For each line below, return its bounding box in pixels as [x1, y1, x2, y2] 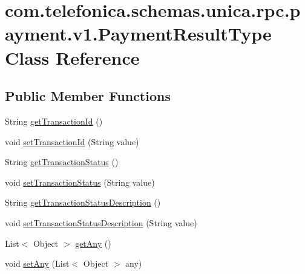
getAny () [75, 236, 111, 249]
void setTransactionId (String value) [5, 135, 139, 148]
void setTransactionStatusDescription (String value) [5, 216, 197, 229]
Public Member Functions [5, 86, 171, 105]
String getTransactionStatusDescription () [5, 196, 161, 209]
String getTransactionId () [5, 114, 103, 127]
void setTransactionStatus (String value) [5, 175, 155, 188]
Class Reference [5, 45, 140, 70]
